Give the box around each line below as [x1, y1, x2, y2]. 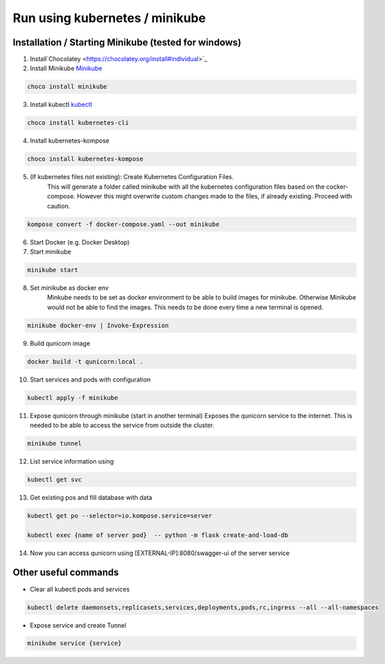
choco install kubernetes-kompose [27, 155, 144, 163]
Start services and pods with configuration [30, 375, 151, 384]
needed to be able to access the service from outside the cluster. [30, 421, 214, 429]
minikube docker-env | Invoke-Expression [27, 321, 169, 329]
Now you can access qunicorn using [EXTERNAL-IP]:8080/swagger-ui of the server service [30, 548, 290, 557]
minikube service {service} [27, 639, 122, 647]
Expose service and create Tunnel [30, 621, 126, 630]
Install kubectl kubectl [30, 101, 92, 109]
